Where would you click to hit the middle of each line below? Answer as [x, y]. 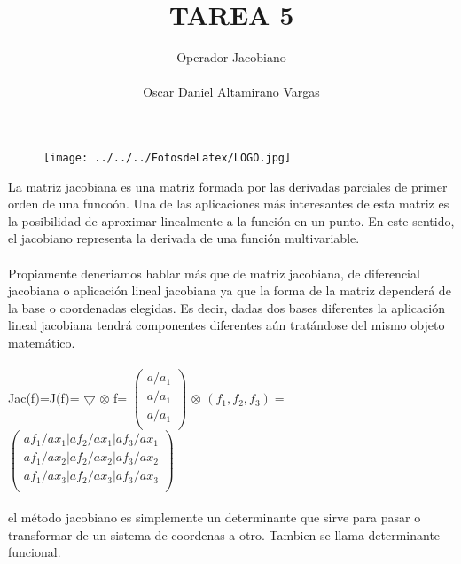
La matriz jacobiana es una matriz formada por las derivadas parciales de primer [228, 186]
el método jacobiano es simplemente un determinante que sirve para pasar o [215, 517]
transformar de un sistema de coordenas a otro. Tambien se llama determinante [224, 534]
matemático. [42, 342]
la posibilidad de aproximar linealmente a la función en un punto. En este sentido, [231, 220]
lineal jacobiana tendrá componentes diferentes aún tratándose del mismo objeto [227, 325]
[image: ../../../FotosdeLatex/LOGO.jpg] [168, 157]
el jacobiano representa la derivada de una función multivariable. [184, 238]
